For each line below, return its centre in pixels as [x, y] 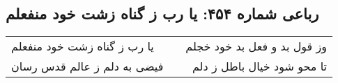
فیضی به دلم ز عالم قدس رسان [87, 66]
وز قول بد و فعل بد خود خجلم [256, 46]
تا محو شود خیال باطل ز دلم [259, 66]
